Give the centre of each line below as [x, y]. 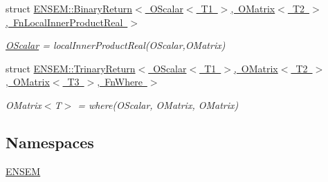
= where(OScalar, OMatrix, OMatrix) [158, 104]
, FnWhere [120, 82]
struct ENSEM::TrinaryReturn [71, 68]
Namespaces [50, 142]
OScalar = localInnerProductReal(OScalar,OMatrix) [116, 45]
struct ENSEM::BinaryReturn [69, 8]
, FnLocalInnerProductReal [64, 22]
